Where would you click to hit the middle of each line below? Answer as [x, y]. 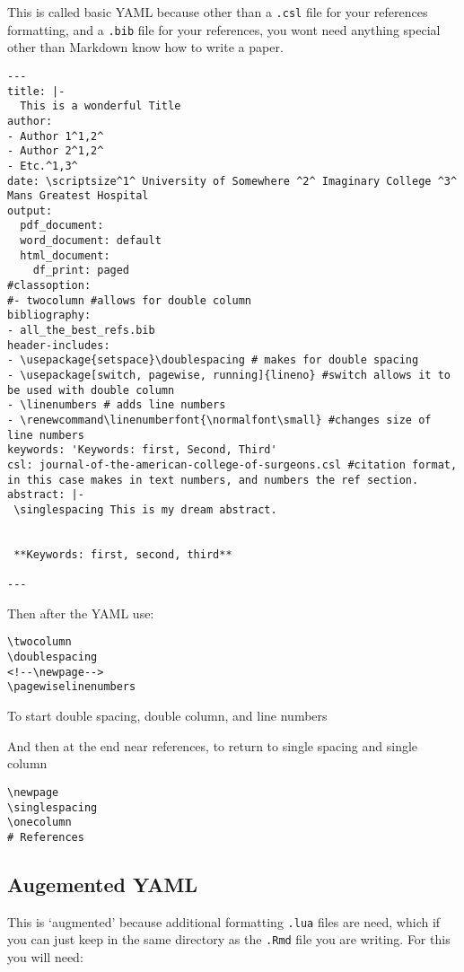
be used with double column [91, 390]
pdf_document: [62, 226]
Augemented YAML [102, 884]
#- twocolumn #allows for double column [130, 300]
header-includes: [59, 345]
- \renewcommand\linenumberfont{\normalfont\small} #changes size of [219, 420]
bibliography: [49, 315]
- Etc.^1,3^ [43, 166]
